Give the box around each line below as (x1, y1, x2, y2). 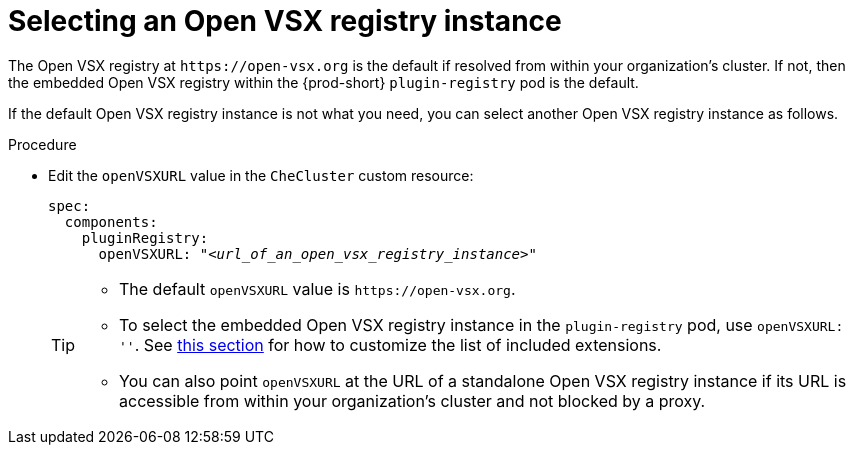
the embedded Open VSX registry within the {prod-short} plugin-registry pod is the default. (8, 73, 639, 91)
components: (64, 213, 158, 230)
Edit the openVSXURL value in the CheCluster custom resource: (48, 166, 474, 184)
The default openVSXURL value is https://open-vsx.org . (119, 278, 516, 299)
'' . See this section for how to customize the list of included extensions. (119, 334, 662, 355)
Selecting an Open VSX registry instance (8, 4, 562, 38)
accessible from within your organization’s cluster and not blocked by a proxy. (119, 390, 706, 411)
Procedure (8, 135, 77, 153)
